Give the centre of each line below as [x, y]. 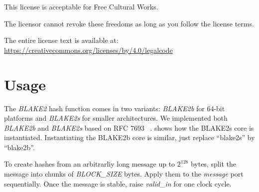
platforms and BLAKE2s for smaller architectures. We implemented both [116, 118]
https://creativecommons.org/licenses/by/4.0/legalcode [88, 50]
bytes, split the [213, 164]
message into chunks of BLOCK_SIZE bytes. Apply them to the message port [124, 174]
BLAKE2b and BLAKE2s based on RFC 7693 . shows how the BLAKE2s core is [129, 127]
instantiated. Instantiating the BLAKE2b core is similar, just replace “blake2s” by [129, 137]
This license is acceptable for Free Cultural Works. [81, 6]
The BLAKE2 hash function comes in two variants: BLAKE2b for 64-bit [115, 108]
